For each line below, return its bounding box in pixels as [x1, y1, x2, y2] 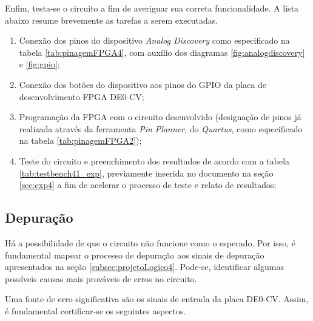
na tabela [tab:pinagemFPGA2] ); [19, 134, 142, 147]
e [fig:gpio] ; [19, 58, 60, 70]
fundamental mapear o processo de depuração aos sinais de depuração [5, 248, 264, 261]
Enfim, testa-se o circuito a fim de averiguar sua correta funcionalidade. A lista [5, 2, 299, 14]
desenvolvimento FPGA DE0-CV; [19, 90, 144, 103]
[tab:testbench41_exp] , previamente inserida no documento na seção [19, 166, 274, 179]
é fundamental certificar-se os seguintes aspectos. [5, 304, 186, 317]
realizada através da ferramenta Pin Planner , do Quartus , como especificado [19, 122, 303, 135]
